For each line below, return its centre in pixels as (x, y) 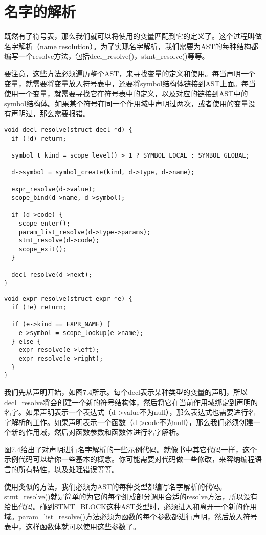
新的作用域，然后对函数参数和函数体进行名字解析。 (97, 432)
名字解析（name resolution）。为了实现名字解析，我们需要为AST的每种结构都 (131, 46)
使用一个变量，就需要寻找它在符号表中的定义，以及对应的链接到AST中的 (126, 93)
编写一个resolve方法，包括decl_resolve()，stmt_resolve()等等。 (107, 56)
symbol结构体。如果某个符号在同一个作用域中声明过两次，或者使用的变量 (126, 103)
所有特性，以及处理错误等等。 (68, 469)
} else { (26, 341)
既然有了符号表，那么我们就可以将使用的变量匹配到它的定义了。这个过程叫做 (133, 36)
